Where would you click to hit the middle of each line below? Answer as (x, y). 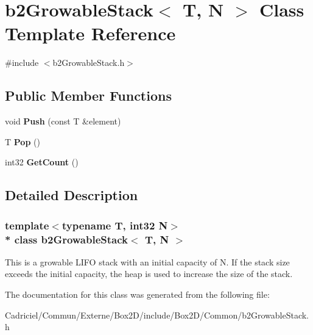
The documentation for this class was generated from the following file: (137, 294)
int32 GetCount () (42, 162)
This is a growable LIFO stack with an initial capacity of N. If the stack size (147, 261)
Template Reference (90, 33)
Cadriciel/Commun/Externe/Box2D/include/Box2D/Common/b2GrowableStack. (157, 315)
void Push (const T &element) (63, 121)
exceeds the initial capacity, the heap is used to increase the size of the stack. (149, 274)
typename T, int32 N (115, 225)
